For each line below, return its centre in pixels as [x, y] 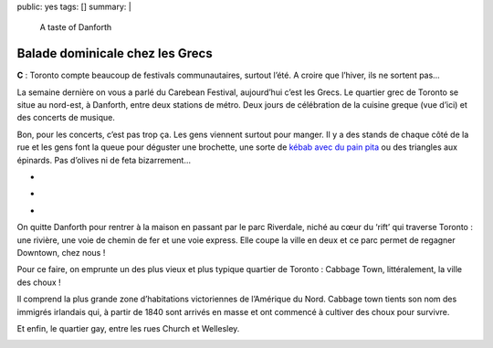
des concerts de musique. [66, 118]
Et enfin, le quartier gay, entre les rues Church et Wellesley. [128, 328]
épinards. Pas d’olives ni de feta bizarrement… [104, 160]
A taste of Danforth [76, 27]
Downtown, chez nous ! [61, 252]
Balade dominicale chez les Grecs [115, 53]
